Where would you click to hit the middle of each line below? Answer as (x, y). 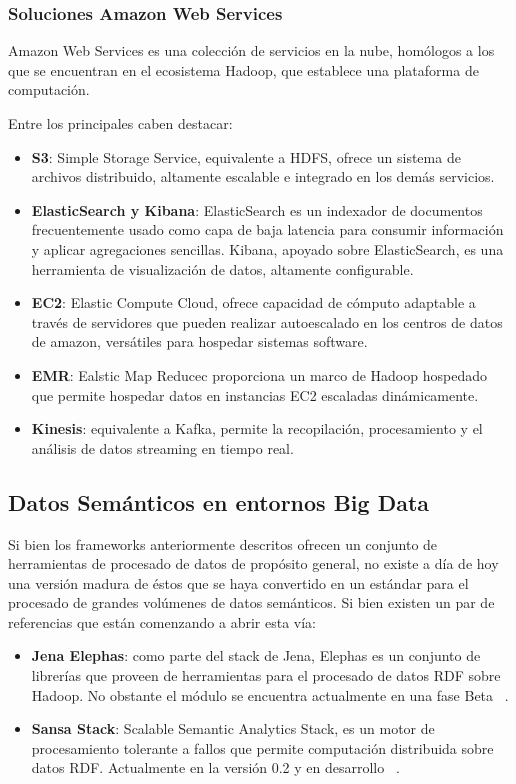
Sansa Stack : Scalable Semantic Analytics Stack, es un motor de (233, 728)
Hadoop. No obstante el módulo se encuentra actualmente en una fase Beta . (270, 694)
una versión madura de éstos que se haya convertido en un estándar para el (238, 582)
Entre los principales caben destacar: (120, 123)
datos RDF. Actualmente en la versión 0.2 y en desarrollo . (215, 767)
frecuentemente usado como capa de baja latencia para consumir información (267, 229)
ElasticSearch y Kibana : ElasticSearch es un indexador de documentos (257, 209)
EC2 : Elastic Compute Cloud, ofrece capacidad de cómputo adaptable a (253, 302)
